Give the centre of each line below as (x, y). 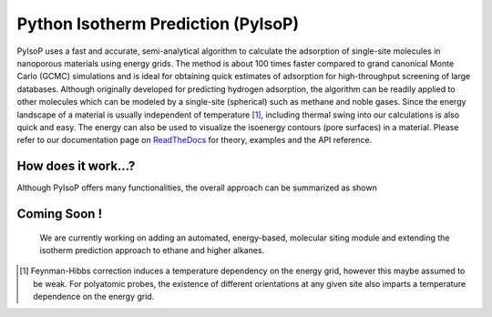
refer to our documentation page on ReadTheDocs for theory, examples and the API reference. (195, 140)
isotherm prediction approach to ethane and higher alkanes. (152, 250)
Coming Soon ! (60, 214)
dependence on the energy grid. (94, 297)
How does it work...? (76, 166)
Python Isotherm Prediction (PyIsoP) (158, 24)
